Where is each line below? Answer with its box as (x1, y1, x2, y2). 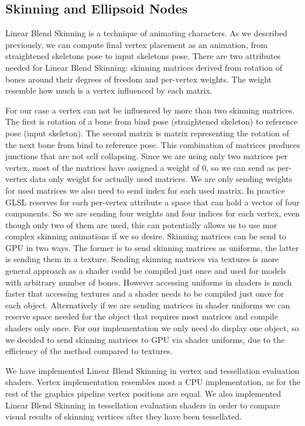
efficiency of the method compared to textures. (5, 345, 173, 357)
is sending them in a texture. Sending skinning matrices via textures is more (5, 253, 279, 265)
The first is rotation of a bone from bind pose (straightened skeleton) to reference (5, 115, 298, 128)
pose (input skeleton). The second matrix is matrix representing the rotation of (5, 126, 289, 139)
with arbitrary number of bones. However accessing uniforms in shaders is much (5, 276, 292, 288)
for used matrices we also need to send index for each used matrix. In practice (5, 184, 285, 196)
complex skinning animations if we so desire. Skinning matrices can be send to (5, 230, 286, 242)
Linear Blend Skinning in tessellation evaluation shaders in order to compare (5, 398, 280, 411)
